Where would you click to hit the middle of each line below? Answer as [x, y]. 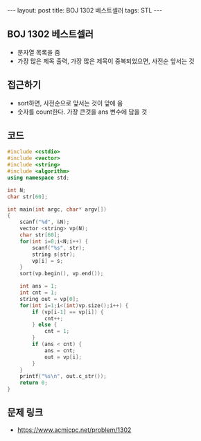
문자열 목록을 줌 [38, 52]
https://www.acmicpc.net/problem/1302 [74, 430]
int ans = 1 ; [38, 286]
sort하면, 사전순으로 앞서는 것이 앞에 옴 [70, 103]
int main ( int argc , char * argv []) [57, 209]
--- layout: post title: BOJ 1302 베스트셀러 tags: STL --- [85, 10]
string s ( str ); [54, 254]
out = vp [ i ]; [63, 357]
